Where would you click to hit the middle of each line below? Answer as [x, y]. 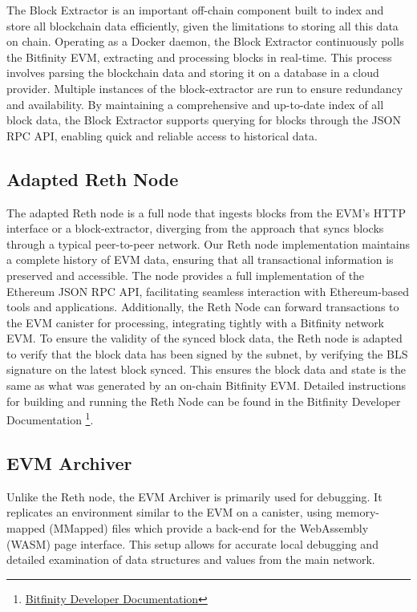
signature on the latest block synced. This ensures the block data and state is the [206, 369]
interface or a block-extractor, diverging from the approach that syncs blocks [195, 228]
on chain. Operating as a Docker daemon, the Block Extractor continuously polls [205, 41]
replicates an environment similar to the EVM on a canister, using [170, 512]
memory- [358, 512]
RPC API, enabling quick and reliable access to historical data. [162, 135]
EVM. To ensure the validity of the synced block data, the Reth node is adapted [204, 338]
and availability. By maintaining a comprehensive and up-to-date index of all [195, 104]
